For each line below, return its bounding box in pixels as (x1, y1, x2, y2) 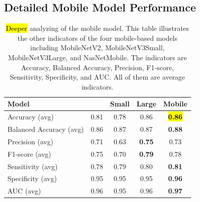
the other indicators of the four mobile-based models (17, 32, 178, 43)
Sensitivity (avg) (7, 161, 58, 171)
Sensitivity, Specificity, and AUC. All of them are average (9, 72, 185, 82)
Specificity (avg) (7, 173, 57, 184)
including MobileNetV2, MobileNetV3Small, (30, 42, 165, 53)
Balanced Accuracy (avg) (7, 124, 84, 134)
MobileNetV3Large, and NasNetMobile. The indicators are (8, 52, 187, 62)
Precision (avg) (7, 136, 54, 146)
